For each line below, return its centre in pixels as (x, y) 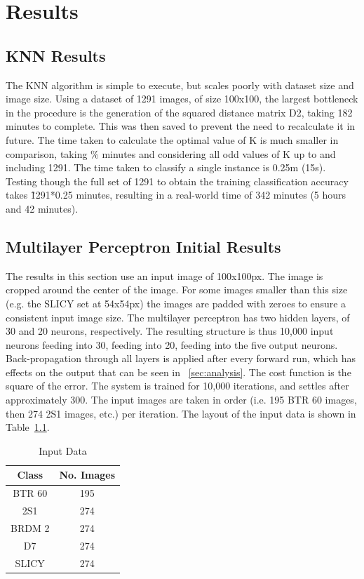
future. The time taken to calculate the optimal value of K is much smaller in (172, 139)
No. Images (87, 475)
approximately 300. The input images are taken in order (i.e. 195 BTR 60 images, (181, 400)
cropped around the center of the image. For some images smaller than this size (177, 289)
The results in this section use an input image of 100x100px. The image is (164, 275)
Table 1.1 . (28, 427)
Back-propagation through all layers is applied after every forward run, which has (181, 358)
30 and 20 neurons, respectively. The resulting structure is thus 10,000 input (170, 331)
